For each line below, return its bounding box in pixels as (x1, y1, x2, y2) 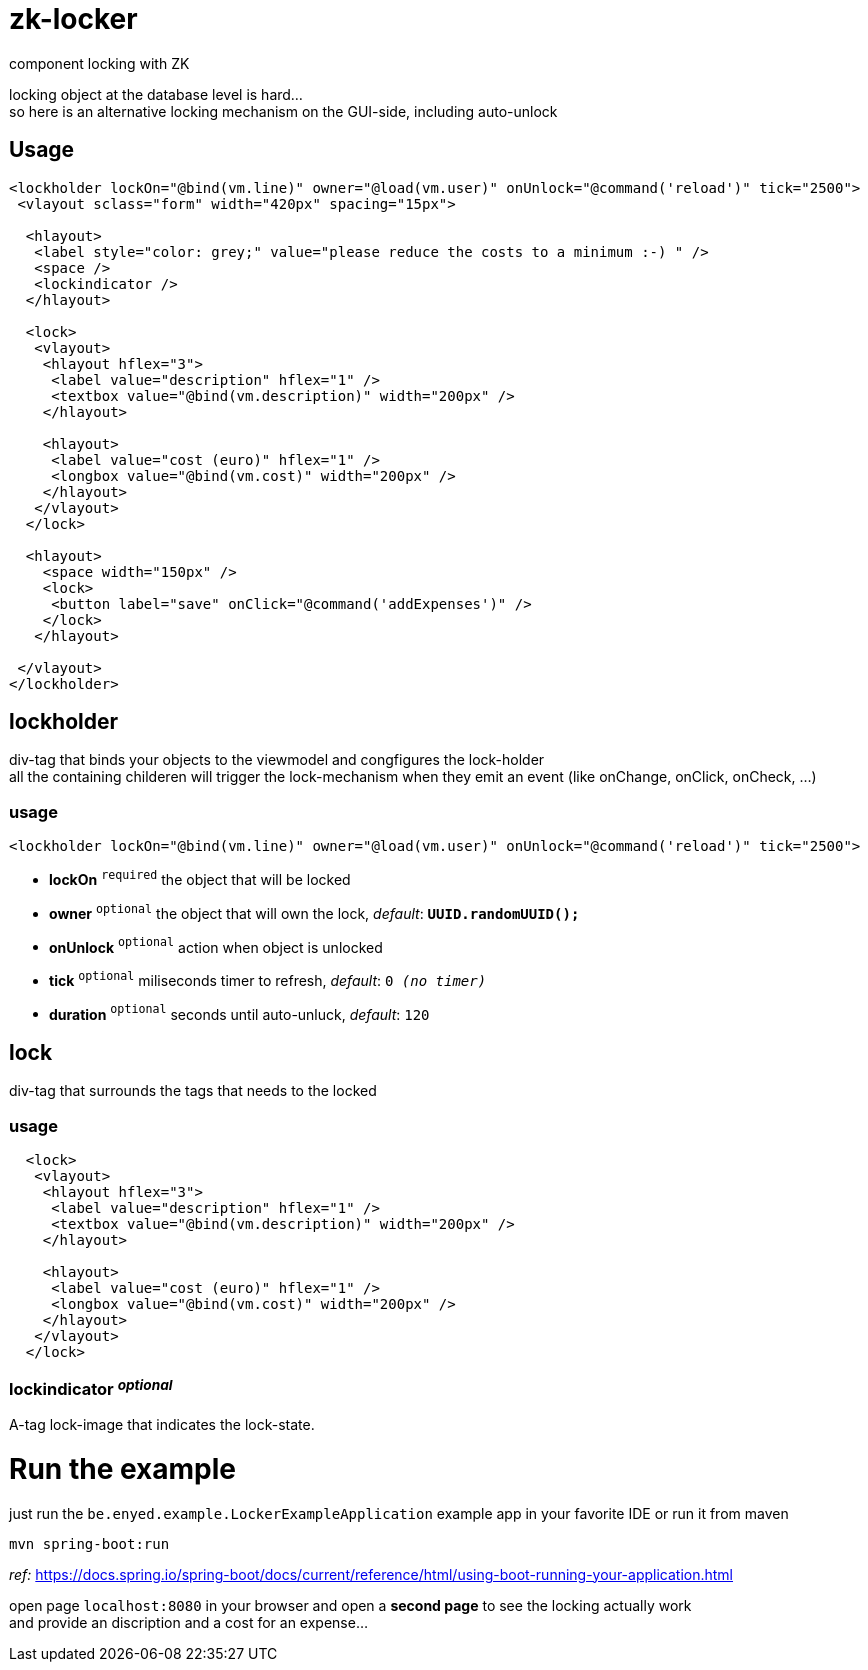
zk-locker (9, 2, 138, 36)
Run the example (9, 1452, 236, 1487)
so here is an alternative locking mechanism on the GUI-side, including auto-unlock (9, 102, 558, 120)
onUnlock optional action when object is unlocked (49, 935, 383, 956)
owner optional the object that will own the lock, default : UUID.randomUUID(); (49, 901, 580, 922)
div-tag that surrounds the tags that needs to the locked (9, 1082, 377, 1100)
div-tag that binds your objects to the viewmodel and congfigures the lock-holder (9, 751, 545, 769)
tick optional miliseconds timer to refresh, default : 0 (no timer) (49, 969, 487, 989)
